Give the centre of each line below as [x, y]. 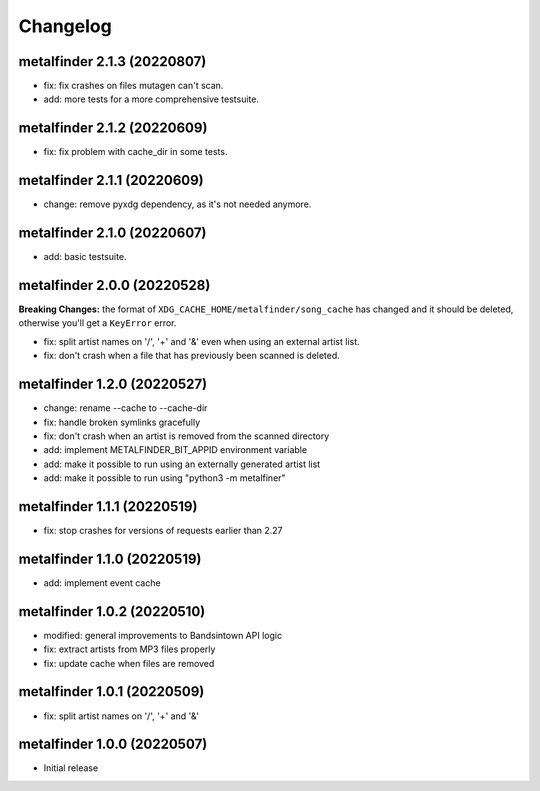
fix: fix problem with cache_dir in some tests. [135, 152]
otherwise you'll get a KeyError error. [97, 323]
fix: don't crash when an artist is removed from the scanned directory [186, 436]
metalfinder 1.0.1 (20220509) [111, 691]
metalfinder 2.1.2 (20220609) [113, 128]
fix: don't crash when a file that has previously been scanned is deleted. [191, 356]
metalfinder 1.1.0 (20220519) [110, 558]
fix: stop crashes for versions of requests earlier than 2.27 [163, 531]
